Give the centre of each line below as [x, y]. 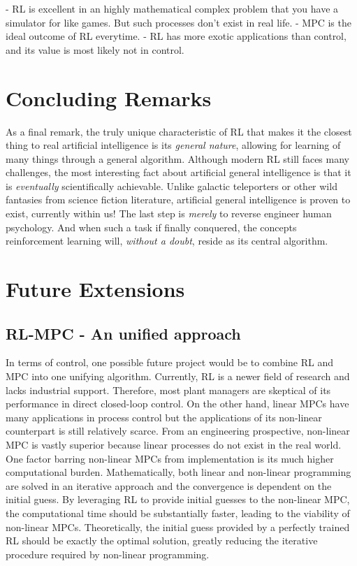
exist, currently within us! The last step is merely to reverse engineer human [169, 213]
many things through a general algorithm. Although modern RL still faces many [177, 158]
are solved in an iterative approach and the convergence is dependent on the [169, 485]
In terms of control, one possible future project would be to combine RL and [169, 362]
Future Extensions [95, 289]
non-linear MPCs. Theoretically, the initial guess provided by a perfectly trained [178, 527]
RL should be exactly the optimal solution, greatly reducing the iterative [162, 540]
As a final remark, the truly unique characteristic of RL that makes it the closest [179, 131]
